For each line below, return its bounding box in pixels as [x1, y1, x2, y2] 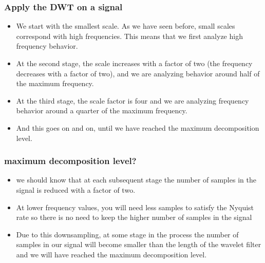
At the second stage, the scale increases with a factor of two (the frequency [16, 58, 253, 68]
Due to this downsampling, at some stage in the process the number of [16, 229, 239, 239]
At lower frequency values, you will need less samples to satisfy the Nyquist [16, 201, 254, 212]
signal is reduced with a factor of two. [16, 184, 136, 195]
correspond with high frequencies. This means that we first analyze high [16, 30, 243, 41]
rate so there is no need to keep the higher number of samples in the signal [16, 212, 252, 222]
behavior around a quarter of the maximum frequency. [16, 105, 187, 116]
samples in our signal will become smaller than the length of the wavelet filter [16, 239, 261, 250]
